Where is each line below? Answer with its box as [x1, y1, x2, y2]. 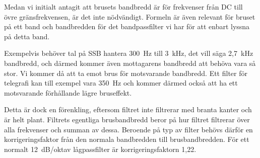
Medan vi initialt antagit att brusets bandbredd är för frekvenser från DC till [4, 2, 243, 12]
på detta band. [4, 31, 50, 41]
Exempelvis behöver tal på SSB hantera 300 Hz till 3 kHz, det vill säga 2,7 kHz [4, 48, 253, 58]
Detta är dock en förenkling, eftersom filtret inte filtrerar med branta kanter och [4, 104, 252, 115]
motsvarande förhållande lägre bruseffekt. [4, 87, 132, 98]
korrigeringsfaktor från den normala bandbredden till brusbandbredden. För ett [4, 134, 249, 144]
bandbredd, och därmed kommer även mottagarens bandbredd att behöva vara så [4, 57, 256, 68]
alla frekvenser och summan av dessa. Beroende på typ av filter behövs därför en [4, 124, 253, 134]
